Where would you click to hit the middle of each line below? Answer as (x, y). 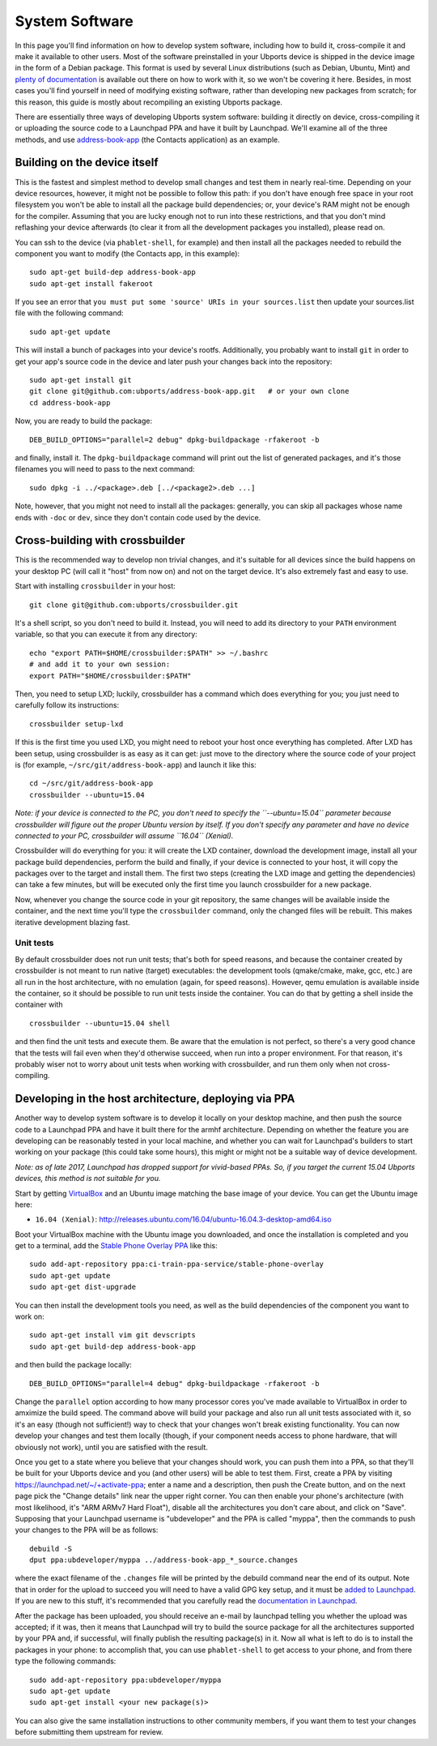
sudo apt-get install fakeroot (91, 283)
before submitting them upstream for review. (89, 1732)
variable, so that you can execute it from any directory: (106, 634)
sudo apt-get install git (81, 380)
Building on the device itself (87, 163)
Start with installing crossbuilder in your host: (95, 586)
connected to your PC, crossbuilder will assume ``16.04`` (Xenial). (124, 836)
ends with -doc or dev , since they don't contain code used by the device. (138, 517)
